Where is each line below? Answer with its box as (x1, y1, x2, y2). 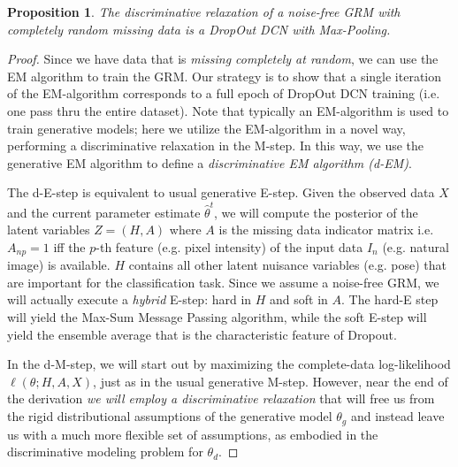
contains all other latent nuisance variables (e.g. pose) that (128, 256, 447, 274)
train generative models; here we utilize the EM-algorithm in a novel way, (7, 119, 406, 137)
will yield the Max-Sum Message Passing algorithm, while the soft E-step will (7, 308, 427, 326)
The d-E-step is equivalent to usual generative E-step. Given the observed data (7, 183, 435, 202)
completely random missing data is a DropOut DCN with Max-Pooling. (7, 19, 391, 38)
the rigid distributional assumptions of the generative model (7, 407, 332, 425)
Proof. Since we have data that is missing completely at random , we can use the (7, 50, 439, 68)
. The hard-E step (341, 290, 439, 309)
